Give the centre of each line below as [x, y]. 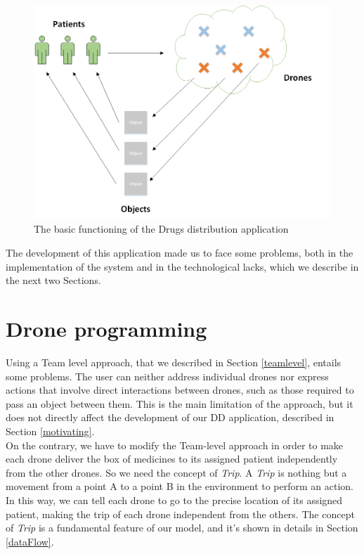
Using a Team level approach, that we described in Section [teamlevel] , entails [174, 362]
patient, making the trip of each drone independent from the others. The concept [180, 514]
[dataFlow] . [30, 541]
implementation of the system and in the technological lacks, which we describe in [182, 266]
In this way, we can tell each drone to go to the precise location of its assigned [174, 500]
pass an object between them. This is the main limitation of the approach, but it [180, 403]
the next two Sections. [53, 280]
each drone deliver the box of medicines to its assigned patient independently [172, 459]
